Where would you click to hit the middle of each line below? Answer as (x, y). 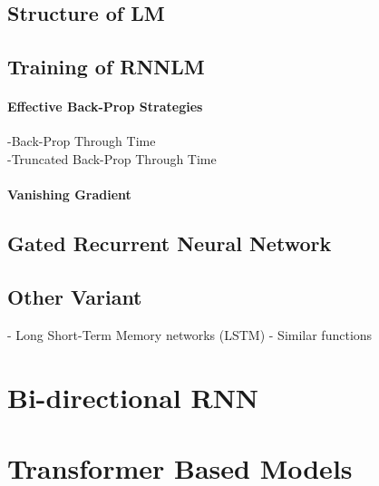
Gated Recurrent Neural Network (170, 243)
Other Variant (75, 296)
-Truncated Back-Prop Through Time (112, 158)
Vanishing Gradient (69, 194)
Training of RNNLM (106, 67)
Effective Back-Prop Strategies (105, 107)
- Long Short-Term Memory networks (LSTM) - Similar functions (190, 334)
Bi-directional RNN (133, 397)
